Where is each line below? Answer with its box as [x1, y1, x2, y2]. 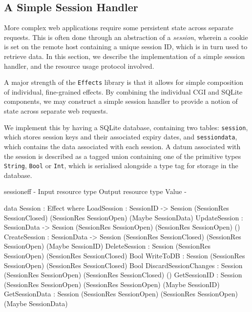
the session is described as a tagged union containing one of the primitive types [4, 151, 241, 161]
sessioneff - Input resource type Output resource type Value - [4, 186, 187, 196]
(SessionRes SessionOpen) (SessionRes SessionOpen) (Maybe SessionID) [4, 279, 220, 289]
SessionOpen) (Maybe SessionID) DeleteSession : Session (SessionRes [4, 241, 210, 251]
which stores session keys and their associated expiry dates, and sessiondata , [4, 132, 237, 142]
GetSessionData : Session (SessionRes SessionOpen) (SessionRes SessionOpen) [4, 289, 238, 299]
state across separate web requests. [4, 106, 108, 116]
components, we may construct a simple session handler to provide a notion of [4, 96, 238, 106]
